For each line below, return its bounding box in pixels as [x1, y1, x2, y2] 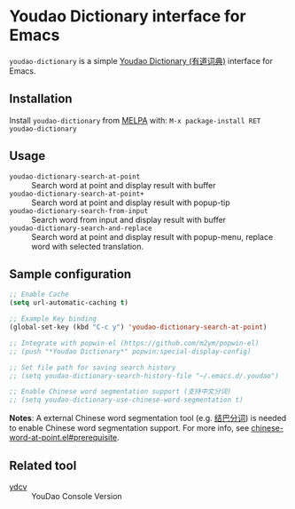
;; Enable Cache [9, 290, 69, 299]
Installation [9, 91, 73, 107]
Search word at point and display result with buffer [31, 179, 216, 190]
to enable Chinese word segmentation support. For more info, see [9, 423, 250, 433]
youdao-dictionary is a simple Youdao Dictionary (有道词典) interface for [9, 55, 273, 66]
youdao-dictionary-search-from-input [9, 206, 149, 215]
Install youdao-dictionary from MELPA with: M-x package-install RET [9, 115, 261, 125]
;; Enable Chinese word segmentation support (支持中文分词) [9, 387, 232, 396]
